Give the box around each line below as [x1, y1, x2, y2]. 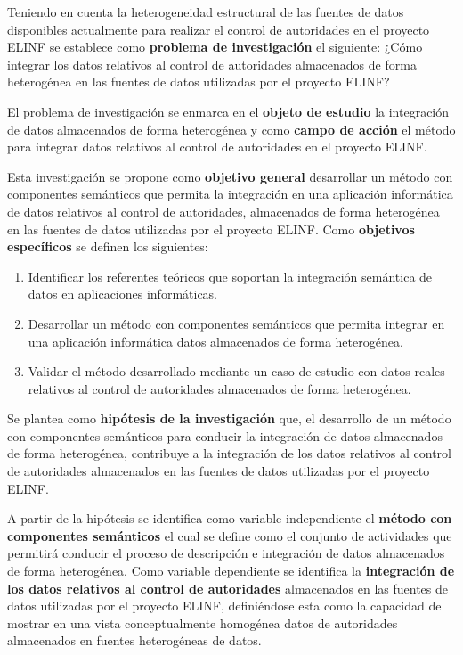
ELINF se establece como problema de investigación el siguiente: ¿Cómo [7, 37, 423, 56]
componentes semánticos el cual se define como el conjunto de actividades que [7, 526, 452, 544]
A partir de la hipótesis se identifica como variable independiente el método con [7, 509, 452, 528]
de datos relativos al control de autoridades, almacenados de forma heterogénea [7, 201, 440, 220]
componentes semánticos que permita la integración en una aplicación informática [7, 184, 453, 203]
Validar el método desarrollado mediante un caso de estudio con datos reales [28, 362, 445, 381]
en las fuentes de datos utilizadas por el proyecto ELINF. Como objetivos [7, 219, 415, 238]
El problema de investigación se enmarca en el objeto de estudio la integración [7, 102, 450, 120]
